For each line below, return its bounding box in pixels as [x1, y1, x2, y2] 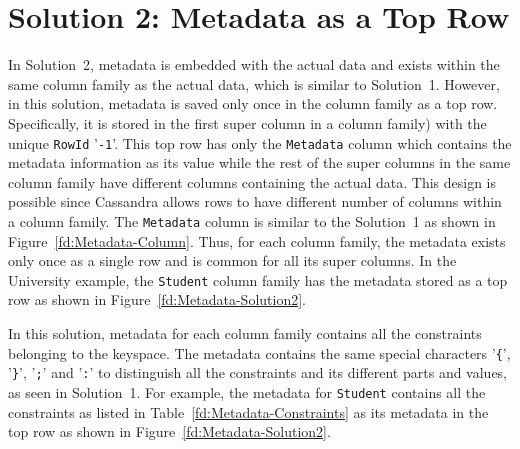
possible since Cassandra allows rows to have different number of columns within [8, 191, 502, 212]
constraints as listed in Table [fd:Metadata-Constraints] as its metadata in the [8, 401, 489, 422]
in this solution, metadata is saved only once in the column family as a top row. [8, 93, 498, 114]
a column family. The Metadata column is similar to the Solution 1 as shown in [8, 210, 496, 231]
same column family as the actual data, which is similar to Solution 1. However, [8, 73, 500, 94]
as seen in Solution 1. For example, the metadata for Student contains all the [8, 381, 486, 402]
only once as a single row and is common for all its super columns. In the [8, 250, 457, 271]
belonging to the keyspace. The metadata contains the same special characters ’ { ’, [8, 342, 511, 363]
